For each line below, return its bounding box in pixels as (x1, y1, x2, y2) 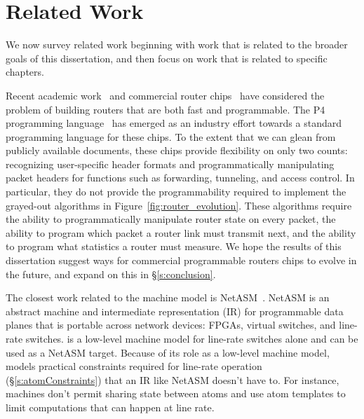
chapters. (6, 64, 44, 79)
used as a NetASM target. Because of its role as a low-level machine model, (6, 345, 330, 359)
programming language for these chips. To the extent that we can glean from (6, 129, 336, 144)
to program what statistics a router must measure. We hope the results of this (6, 239, 342, 254)
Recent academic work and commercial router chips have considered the (6, 88, 325, 102)
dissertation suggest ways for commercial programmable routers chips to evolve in (6, 253, 357, 268)
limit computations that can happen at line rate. (6, 399, 215, 414)
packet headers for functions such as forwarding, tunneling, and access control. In (6, 170, 355, 185)
